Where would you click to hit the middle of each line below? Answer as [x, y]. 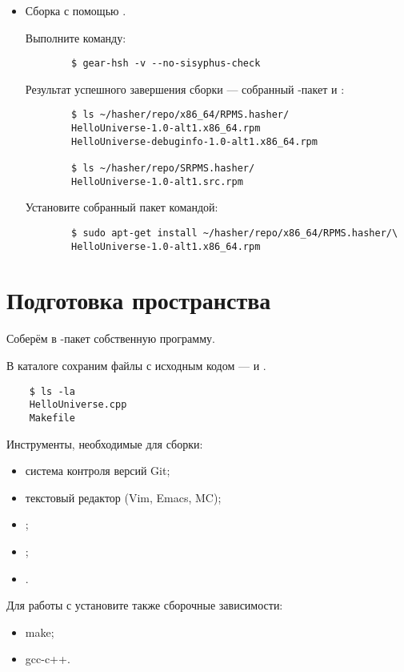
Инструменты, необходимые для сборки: [105, 443]
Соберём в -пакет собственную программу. [111, 338]
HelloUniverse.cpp [78, 405]
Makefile [52, 418]
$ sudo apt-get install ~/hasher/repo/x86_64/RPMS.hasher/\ [235, 233]
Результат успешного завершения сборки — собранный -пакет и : [185, 89]
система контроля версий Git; [98, 471]
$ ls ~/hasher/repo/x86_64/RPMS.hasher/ [180, 115]
